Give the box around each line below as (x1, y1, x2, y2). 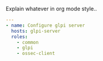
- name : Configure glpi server (5, 22, 85, 28)
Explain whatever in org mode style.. (5, 5, 98, 12)
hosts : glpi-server (11, 28, 61, 34)
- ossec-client (16, 51, 55, 57)
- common (16, 39, 39, 45)
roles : (11, 33, 28, 40)
